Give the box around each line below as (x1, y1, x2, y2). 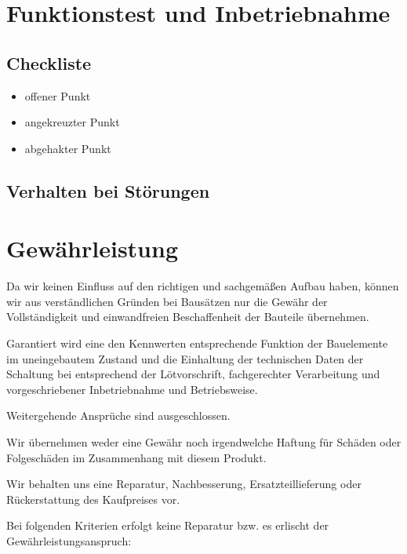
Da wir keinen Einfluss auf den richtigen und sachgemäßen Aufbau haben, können (6, 278, 399, 294)
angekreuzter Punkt (24, 114, 120, 130)
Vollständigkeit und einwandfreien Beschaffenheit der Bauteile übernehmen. (6, 308, 369, 325)
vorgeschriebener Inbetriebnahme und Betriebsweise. (6, 381, 258, 397)
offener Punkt (24, 87, 91, 104)
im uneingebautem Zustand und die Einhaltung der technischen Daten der (6, 350, 364, 366)
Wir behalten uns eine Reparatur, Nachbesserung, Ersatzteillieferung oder (6, 476, 362, 492)
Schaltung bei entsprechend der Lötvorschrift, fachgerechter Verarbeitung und (6, 366, 380, 382)
